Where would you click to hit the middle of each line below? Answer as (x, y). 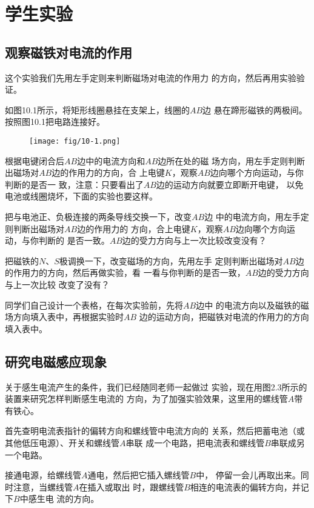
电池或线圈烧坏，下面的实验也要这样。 (81, 196)
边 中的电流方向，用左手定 (257, 216)
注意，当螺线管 (43, 486)
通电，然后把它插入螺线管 (139, 475)
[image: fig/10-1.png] (75, 141)
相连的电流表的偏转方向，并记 (249, 486)
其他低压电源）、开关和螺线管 (62, 442)
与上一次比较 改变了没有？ (57, 284)
